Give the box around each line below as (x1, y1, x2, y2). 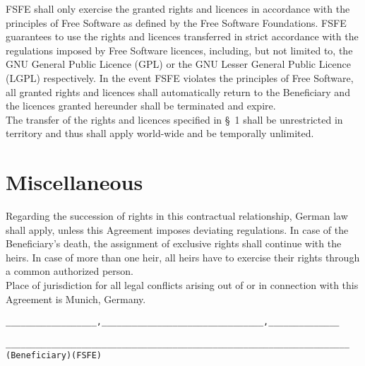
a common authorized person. (6, 264, 133, 278)
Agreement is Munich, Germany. (6, 291, 146, 306)
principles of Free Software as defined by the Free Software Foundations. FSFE (6, 15, 347, 30)
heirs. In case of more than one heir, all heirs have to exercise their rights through (6, 249, 360, 264)
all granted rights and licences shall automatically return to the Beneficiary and (6, 84, 350, 99)
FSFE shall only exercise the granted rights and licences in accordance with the (6, 1, 350, 16)
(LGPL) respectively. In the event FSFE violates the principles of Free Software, (6, 70, 354, 85)
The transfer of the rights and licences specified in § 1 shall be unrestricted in (6, 112, 343, 126)
